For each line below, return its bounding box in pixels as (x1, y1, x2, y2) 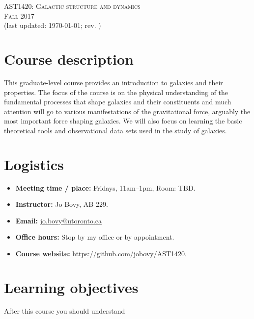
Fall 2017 (4, 10, 34, 21)
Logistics (4, 154, 64, 174)
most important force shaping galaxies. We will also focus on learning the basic (4, 116, 242, 126)
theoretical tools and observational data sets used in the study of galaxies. (4, 125, 227, 135)
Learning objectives (4, 277, 139, 297)
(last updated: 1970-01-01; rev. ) (4, 20, 101, 30)
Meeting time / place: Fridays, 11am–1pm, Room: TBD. (15, 182, 196, 193)
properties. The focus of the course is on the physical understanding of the (4, 87, 228, 97)
